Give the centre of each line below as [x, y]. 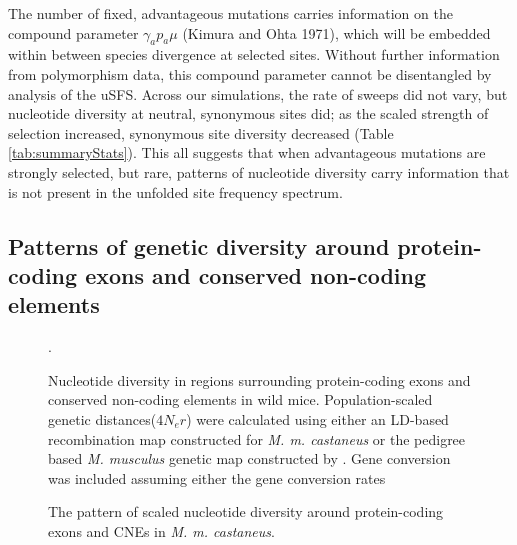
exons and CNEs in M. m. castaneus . [161, 530]
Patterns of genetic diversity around [199, 245]
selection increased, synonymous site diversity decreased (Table [201, 132]
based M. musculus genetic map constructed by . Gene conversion [249, 458]
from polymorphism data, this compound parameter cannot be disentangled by [250, 73]
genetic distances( [102, 418]
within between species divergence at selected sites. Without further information [254, 54]
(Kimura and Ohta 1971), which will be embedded [336, 32]
